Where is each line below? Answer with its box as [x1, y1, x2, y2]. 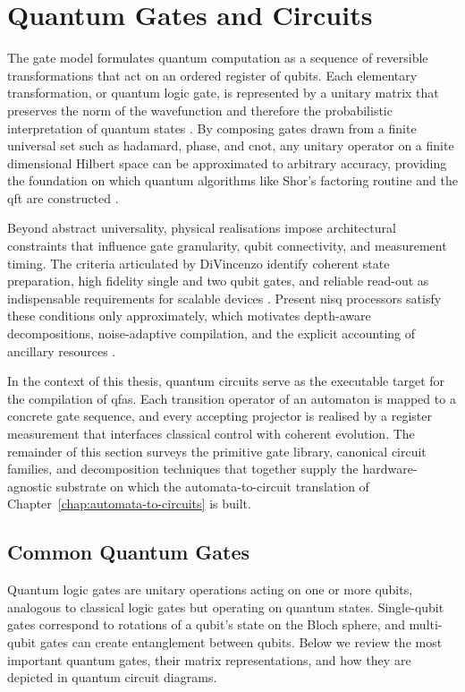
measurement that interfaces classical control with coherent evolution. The [7, 424, 415, 442]
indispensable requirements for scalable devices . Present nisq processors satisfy [7, 288, 442, 307]
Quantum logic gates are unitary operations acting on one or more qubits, [7, 580, 413, 599]
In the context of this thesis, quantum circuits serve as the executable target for [7, 372, 445, 390]
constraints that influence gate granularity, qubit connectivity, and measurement [7, 236, 447, 255]
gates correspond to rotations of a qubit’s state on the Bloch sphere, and [7, 615, 405, 634]
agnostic [7, 476, 52, 495]
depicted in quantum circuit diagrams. [7, 668, 217, 687]
